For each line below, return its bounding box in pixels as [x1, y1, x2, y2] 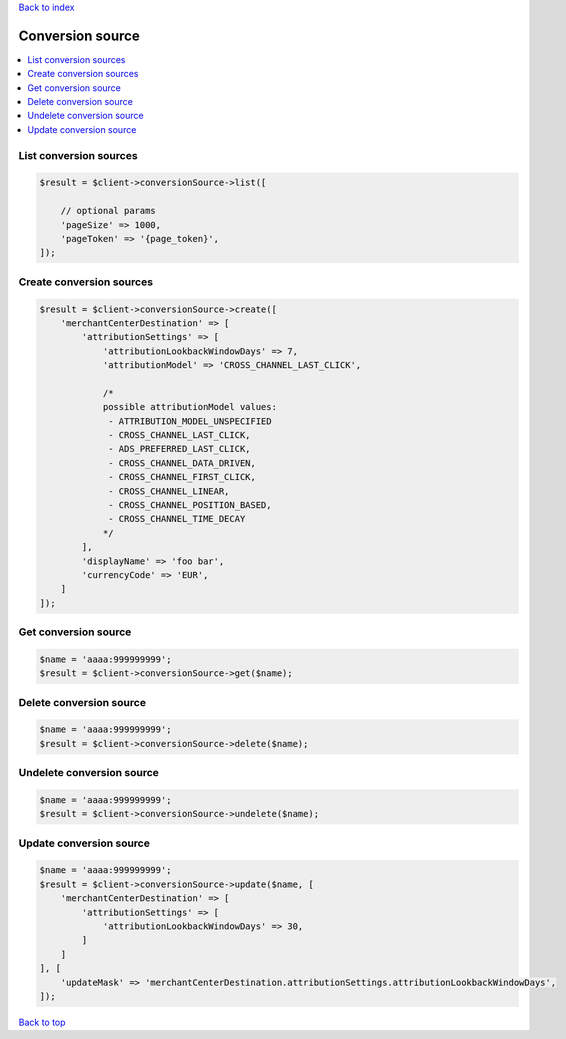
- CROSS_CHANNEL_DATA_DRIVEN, [108, 457, 257, 469]
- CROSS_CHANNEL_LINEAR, [108, 485, 230, 497]
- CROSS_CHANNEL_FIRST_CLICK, [108, 471, 257, 483]
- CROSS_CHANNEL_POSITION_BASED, [108, 499, 272, 510]
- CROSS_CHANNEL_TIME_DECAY [108, 513, 246, 525]
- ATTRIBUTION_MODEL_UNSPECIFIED [108, 415, 272, 427]
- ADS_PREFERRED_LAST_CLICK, [108, 443, 251, 455]
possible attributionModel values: [102, 401, 277, 413]
